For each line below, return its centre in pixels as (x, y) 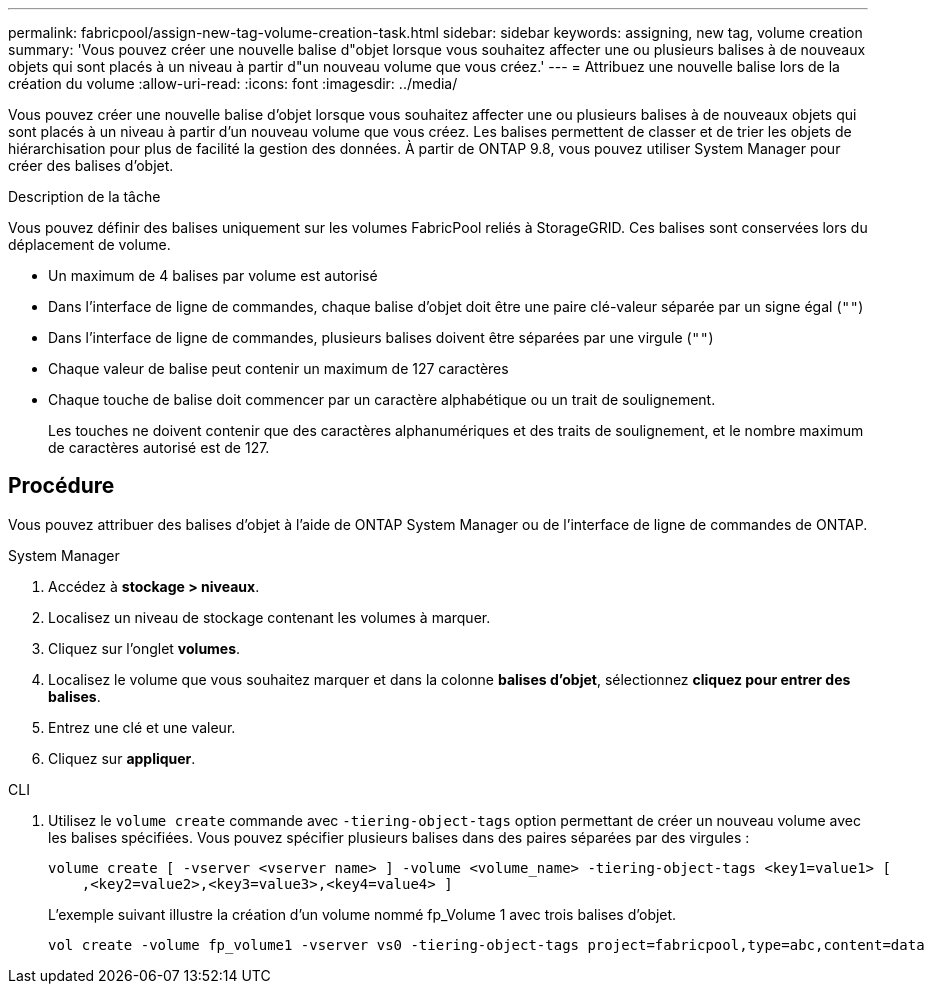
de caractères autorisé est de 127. (159, 447)
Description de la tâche (84, 196)
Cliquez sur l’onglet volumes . (144, 648)
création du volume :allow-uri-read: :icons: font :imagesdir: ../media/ (233, 83)
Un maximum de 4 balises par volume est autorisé (213, 275)
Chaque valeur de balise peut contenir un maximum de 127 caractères (278, 368)
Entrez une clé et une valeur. (142, 727)
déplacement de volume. (89, 244)
